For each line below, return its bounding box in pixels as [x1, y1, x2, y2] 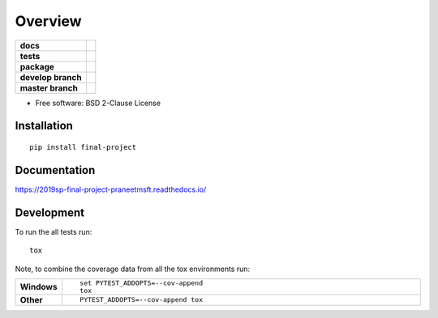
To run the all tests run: [15, 227, 92, 236]
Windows [19, 281, 58, 292]
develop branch [19, 71, 82, 83]
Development [15, 206, 85, 219]
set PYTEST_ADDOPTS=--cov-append [79, 278, 203, 287]
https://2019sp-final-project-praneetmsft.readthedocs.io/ [15, 184, 207, 194]
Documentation [15, 163, 96, 177]
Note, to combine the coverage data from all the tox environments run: [15, 264, 251, 273]
